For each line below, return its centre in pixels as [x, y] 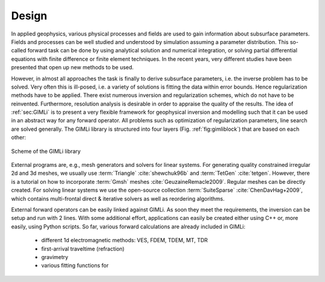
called [19, 51]
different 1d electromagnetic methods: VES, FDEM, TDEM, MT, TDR [125, 240]
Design [29, 16]
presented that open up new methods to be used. [73, 67]
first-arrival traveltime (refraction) [83, 249]
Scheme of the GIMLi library [46, 151]
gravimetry [55, 257]
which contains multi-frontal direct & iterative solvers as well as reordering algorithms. [118, 198]
